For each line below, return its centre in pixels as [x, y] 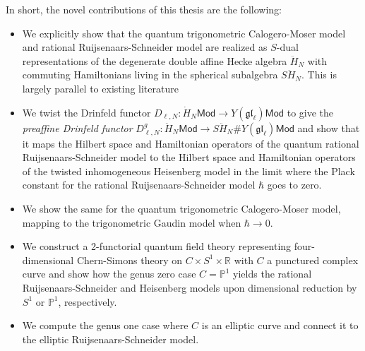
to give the [310, 112]
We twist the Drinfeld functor [86, 112]
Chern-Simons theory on [129, 260]
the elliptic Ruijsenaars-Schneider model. [110, 339]
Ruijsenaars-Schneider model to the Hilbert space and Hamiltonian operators [189, 157]
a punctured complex [313, 260]
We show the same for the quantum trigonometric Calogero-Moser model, [181, 208]
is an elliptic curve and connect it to [280, 325]
